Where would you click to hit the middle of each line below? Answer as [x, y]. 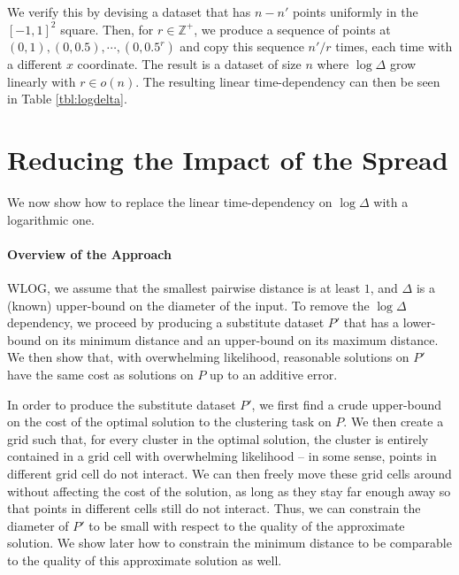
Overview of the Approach [89, 253]
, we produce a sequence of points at [292, 29]
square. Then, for [107, 29]
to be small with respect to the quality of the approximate [247, 525]
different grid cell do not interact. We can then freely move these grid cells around [229, 474]
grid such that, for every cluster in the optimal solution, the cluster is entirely [218, 438]
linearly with [42, 81]
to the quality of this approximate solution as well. [145, 560]
